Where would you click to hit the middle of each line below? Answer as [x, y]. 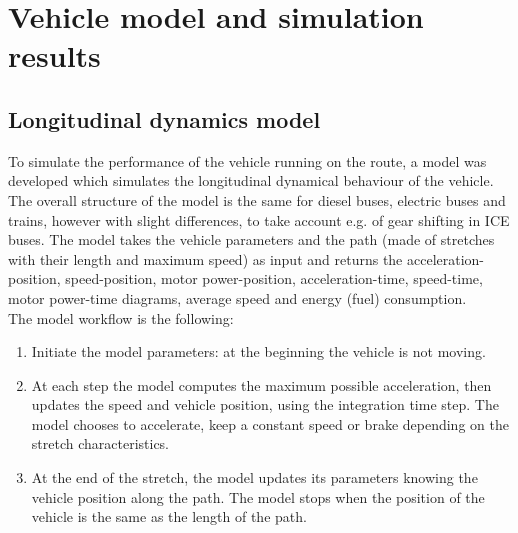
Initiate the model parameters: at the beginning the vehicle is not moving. [258, 351]
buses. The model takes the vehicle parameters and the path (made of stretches [251, 239]
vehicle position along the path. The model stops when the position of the [258, 496]
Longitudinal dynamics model [164, 118]
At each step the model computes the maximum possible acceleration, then [261, 384]
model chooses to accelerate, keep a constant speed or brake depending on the [270, 423]
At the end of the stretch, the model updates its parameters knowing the [254, 477]
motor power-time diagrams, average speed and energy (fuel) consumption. [237, 297]
